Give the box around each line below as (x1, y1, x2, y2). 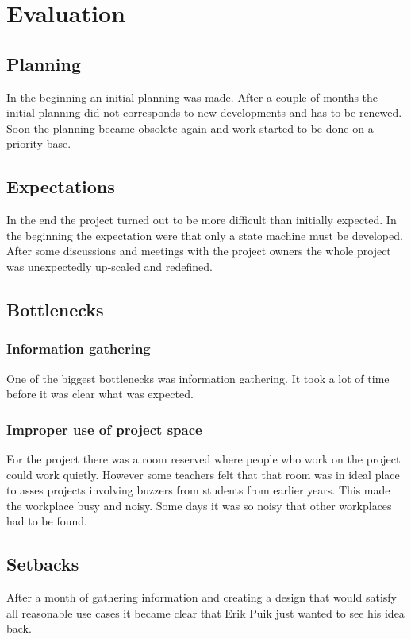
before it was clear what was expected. (6, 385, 194, 402)
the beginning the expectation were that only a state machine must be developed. (6, 227, 403, 243)
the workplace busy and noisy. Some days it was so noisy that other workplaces (6, 497, 392, 513)
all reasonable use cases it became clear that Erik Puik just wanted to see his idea (6, 604, 405, 621)
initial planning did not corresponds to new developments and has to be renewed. (6, 104, 402, 121)
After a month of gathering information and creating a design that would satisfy (6, 589, 397, 606)
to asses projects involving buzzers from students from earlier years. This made (6, 482, 390, 498)
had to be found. (6, 513, 87, 529)
